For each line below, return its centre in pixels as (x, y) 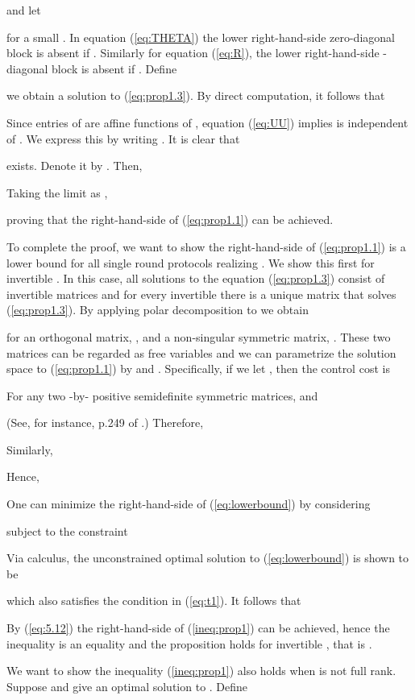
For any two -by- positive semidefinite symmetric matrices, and (162, 395)
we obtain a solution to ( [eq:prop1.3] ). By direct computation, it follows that (196, 95)
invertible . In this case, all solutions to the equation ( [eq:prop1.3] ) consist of (196, 278)
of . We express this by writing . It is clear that (123, 138)
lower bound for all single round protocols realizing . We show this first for (191, 262)
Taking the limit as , (57, 192)
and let (24, 10)
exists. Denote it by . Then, (75, 166)
